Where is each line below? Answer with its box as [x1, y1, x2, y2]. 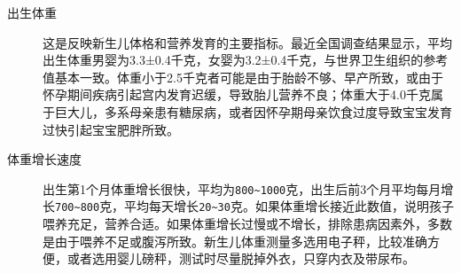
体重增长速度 [7, 150, 82, 168]
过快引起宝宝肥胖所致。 [43, 120, 179, 138]
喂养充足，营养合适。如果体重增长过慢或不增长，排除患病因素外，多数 [43, 214, 452, 233]
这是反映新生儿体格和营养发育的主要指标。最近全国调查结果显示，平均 [43, 33, 452, 51]
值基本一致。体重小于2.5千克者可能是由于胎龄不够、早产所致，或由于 [43, 67, 443, 86]
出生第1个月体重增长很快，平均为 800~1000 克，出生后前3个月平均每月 [43, 179, 441, 198]
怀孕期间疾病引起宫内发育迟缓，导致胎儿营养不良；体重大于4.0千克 [43, 85, 431, 104]
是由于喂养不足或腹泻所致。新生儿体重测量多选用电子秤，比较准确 [43, 231, 427, 250]
